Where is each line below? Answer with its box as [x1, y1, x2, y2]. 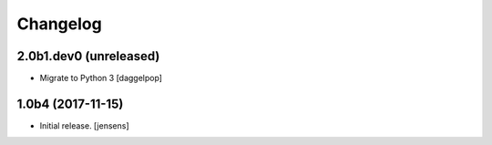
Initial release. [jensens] [39, 119, 129, 131]
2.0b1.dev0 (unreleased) [16, 48, 160, 64]
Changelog [16, 14, 102, 34]
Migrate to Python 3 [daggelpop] [39, 73, 163, 84]
